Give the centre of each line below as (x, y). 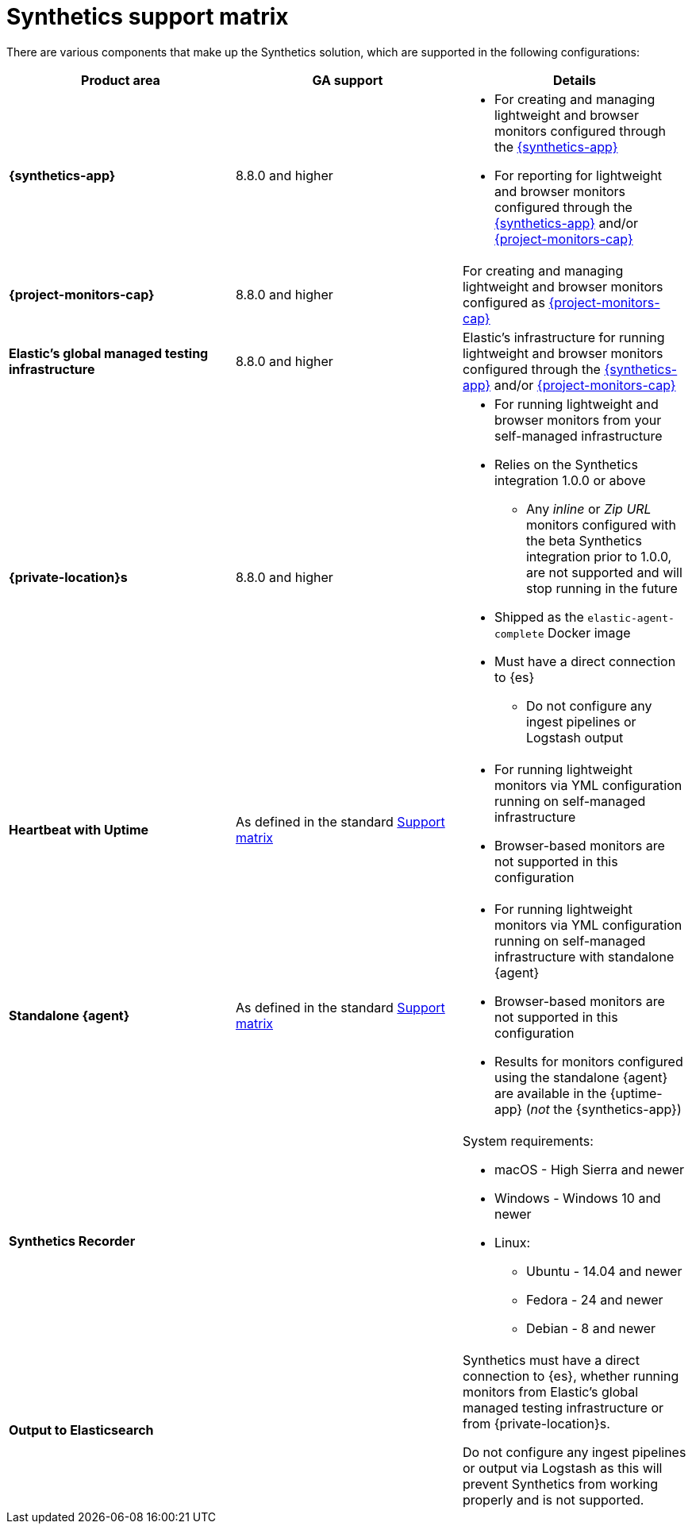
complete (519, 634)
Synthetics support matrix (148, 17)
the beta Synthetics (584, 540)
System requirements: (528, 1141)
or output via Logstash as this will (562, 1468)
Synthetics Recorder (72, 1241)
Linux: (512, 1242)
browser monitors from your (578, 420)
